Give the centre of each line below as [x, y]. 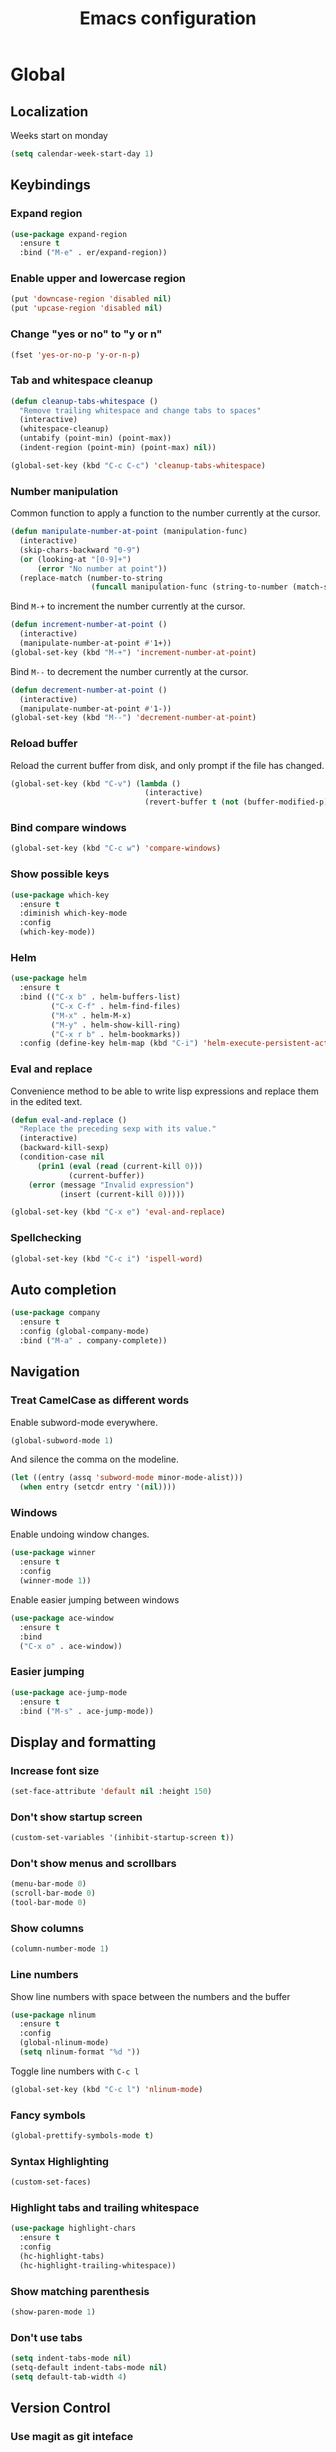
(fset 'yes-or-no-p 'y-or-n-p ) [75, 355]
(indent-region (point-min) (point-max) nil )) [118, 448]
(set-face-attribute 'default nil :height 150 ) [111, 1792]
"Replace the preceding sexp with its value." [118, 1129]
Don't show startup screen [76, 1817]
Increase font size [55, 1770]
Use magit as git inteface [72, 2437]
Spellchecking [46, 1238]
